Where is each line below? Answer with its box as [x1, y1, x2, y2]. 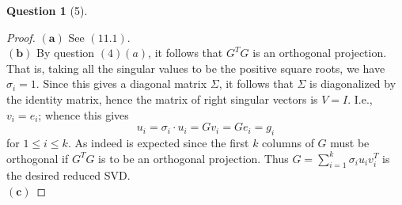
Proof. [6, 28, 36, 45]
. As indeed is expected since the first [67, 134, 249, 150]
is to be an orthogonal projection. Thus [98, 150, 289, 166]
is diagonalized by [309, 75, 396, 92]
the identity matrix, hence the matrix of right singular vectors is [6, 90, 318, 107]
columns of [262, 134, 314, 150]
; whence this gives [38, 106, 129, 123]
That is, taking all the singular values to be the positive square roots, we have [6, 59, 385, 76]
